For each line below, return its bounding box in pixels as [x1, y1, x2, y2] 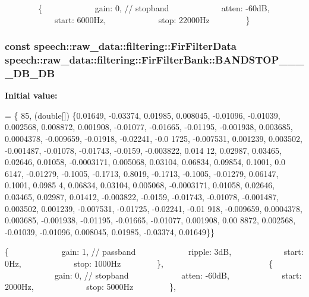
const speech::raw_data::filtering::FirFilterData [5, 39, 237, 53]
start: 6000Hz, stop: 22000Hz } [54, 13, 250, 26]
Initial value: [5, 89, 58, 102]
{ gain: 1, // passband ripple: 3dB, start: [5, 245, 304, 258]
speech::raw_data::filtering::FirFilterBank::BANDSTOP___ [5, 52, 304, 67]
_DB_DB [5, 65, 55, 80]
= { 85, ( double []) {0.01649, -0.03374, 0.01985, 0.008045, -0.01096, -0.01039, [5, 109, 280, 121]
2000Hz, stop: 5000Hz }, [5, 280, 176, 293]
